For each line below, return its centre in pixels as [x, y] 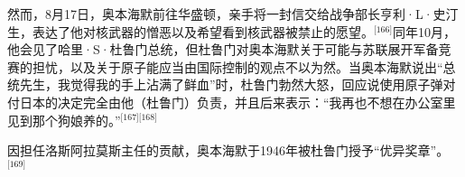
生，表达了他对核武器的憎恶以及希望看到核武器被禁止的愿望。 [191, 31]
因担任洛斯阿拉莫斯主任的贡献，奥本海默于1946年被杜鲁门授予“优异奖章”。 [228, 150]
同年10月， [424, 31]
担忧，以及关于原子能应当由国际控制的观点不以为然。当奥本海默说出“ [237, 66]
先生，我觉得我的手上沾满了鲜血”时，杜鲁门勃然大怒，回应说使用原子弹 [231, 84]
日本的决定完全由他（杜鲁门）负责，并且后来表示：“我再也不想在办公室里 [237, 102]
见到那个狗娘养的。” [64, 120]
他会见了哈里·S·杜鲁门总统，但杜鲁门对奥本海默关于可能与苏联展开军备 [223, 49]
